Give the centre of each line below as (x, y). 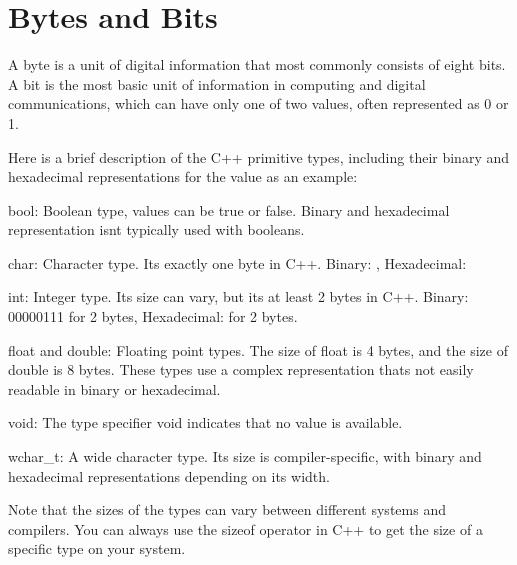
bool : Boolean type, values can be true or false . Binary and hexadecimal (229, 209)
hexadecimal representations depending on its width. (169, 475)
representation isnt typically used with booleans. (156, 229)
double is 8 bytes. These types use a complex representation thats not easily (241, 369)
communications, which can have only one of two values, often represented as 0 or (258, 103)
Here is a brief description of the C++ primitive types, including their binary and (259, 156)
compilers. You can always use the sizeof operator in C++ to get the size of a (245, 528)
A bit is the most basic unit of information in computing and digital (217, 83)
